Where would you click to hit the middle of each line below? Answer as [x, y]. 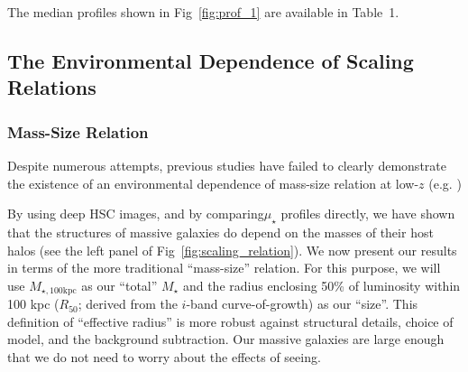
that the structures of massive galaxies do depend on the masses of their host [220, 232]
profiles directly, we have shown [368, 214]
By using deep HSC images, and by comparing [136, 214]
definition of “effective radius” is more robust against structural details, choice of [230, 321]
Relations [52, 87]
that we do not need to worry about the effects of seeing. [164, 356]
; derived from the [128, 304]
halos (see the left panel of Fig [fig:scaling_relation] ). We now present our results [232, 250]
